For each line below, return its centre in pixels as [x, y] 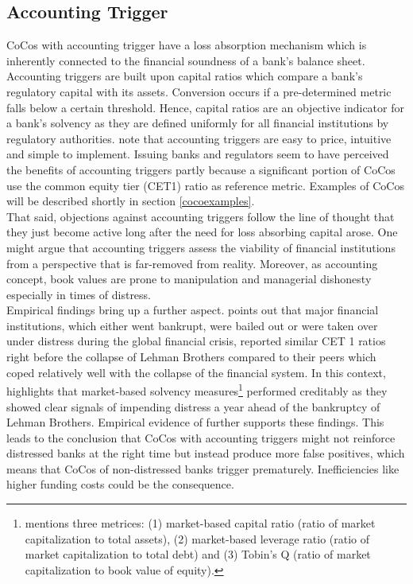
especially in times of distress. [79, 294]
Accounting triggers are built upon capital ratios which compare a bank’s [185, 76]
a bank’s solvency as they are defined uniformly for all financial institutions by [198, 123]
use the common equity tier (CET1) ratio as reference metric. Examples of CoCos [205, 185]
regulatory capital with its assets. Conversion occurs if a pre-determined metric [199, 91]
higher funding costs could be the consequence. [120, 484]
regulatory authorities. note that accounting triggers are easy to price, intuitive [199, 138]
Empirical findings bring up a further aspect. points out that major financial [193, 310]
